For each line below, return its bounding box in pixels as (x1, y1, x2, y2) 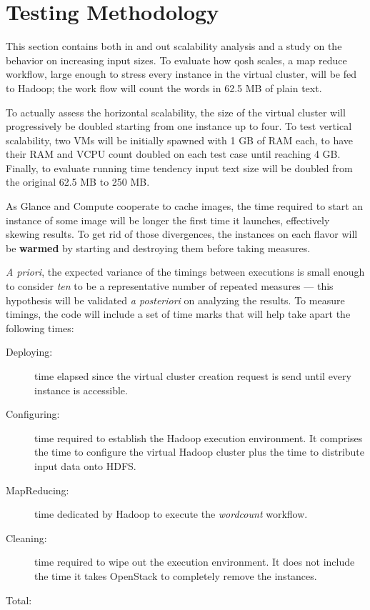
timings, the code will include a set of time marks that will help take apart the (6, 306, 351, 321)
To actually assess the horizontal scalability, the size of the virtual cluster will (6, 104, 346, 119)
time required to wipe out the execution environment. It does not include (34, 554, 355, 569)
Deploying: (6, 344, 53, 359)
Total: (6, 592, 32, 607)
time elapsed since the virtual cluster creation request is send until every (34, 369, 351, 383)
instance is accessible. (34, 382, 128, 397)
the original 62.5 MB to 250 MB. (6, 174, 150, 189)
